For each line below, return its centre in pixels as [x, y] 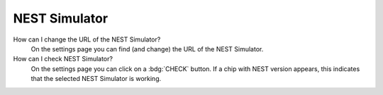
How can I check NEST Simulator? [63, 59]
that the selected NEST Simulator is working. [96, 79]
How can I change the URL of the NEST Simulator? [87, 39]
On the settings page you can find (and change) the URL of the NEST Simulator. [147, 49]
